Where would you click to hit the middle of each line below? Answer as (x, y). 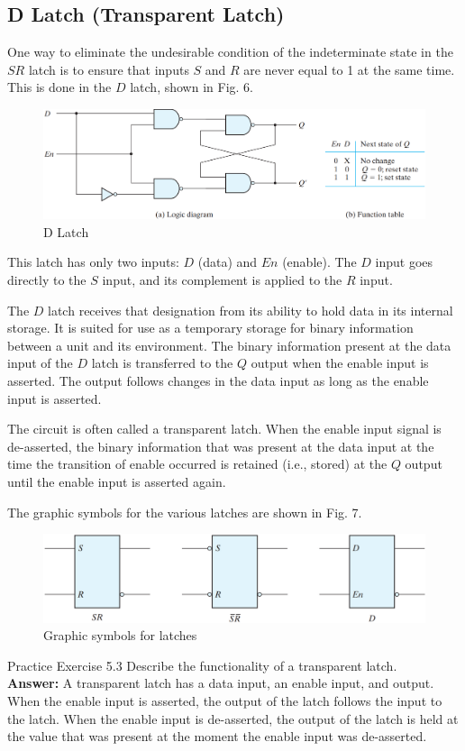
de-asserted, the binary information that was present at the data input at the (221, 446)
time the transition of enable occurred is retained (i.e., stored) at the (197, 464)
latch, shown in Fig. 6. (191, 87)
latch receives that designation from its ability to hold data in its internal (251, 310)
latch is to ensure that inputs (109, 69)
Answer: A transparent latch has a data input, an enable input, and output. (221, 683)
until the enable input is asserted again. (117, 481)
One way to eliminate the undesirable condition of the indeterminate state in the (230, 52)
